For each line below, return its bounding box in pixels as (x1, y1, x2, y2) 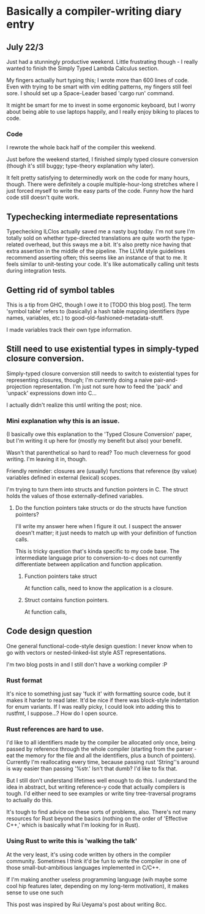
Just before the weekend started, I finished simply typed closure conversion (6, 155, 199, 163)
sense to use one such (6, 889, 64, 896)
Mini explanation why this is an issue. (6, 416, 120, 425)
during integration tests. (6, 267, 67, 275)
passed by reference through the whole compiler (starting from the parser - (6, 745, 197, 753)
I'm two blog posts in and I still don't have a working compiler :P (6, 660, 168, 668)
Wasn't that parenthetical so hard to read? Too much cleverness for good (6, 449, 191, 456)
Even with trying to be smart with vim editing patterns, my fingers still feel (6, 83, 192, 90)
